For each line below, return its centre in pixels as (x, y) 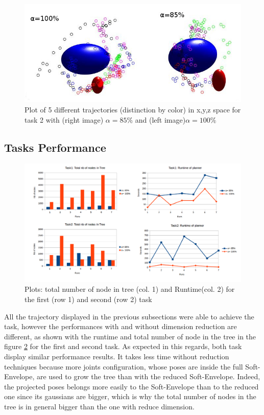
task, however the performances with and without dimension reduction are (121, 326)
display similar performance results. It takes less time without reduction (117, 356)
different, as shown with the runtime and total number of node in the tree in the (130, 336)
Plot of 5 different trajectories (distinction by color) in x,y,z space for (133, 110)
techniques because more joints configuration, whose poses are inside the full (124, 366)
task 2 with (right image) (64, 119)
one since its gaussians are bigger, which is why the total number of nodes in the (130, 396)
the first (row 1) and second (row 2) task (88, 299)
